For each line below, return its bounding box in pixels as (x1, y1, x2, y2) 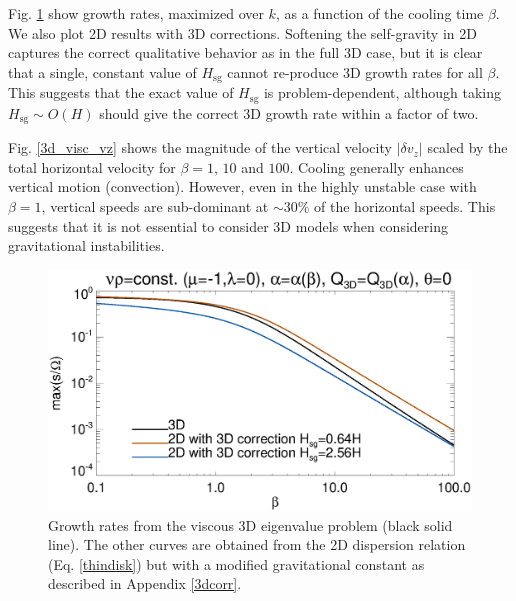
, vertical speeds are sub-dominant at (41, 195, 269, 216)
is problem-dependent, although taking (263, 82, 501, 103)
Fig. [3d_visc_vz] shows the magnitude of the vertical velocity (8, 137, 392, 158)
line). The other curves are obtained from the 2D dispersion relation (48, 534, 466, 555)
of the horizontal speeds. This (314, 195, 496, 216)
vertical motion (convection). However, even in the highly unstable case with (8, 176, 477, 197)
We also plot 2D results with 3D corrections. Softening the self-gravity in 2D (8, 22, 477, 43)
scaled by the (427, 137, 508, 158)
